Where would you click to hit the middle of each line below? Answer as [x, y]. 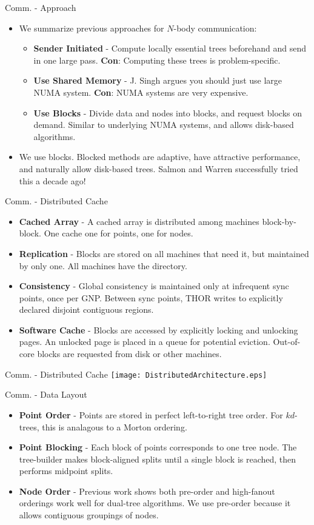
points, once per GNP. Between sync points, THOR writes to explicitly [151, 297]
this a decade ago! [52, 180]
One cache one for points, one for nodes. [119, 233]
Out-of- [287, 342]
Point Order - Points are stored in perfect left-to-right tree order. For [151, 414]
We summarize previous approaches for [92, 28]
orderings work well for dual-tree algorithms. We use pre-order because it [155, 503]
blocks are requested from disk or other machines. [129, 354]
